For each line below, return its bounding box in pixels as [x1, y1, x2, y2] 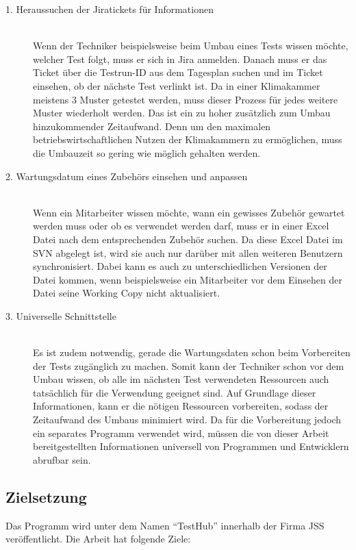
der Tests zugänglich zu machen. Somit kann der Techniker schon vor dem [33, 358, 344, 373]
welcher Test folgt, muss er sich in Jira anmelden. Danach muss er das [33, 51, 327, 66]
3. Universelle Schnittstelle [5, 308, 116, 323]
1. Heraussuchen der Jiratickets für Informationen [5, 2, 214, 16]
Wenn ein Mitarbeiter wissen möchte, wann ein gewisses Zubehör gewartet [33, 205, 345, 219]
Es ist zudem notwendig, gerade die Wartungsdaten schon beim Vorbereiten [33, 345, 351, 360]
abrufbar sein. [33, 452, 91, 466]
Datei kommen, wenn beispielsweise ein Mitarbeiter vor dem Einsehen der [33, 272, 342, 286]
